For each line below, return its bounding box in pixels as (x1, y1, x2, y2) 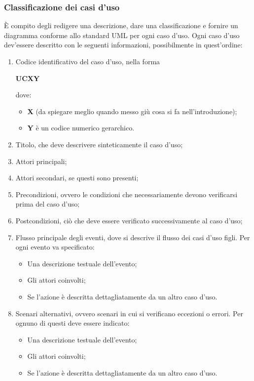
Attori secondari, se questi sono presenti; (15, 172, 139, 183)
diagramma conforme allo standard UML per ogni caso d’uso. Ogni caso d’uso (4, 30, 240, 40)
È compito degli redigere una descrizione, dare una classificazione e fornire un (4, 20, 238, 31)
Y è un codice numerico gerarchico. (27, 123, 135, 133)
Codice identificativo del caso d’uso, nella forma (15, 56, 160, 66)
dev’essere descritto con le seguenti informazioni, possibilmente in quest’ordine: (4, 40, 243, 50)
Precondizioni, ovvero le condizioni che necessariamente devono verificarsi (15, 189, 238, 199)
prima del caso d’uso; (15, 199, 80, 209)
